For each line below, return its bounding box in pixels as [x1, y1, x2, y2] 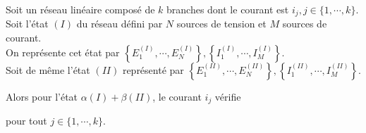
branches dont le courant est [166, 2, 289, 16]
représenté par [122, 62, 184, 77]
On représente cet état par [6, 44, 120, 59]
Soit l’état [6, 16, 49, 31]
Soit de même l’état [6, 62, 90, 77]
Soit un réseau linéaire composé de [6, 2, 155, 16]
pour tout [6, 113, 47, 128]
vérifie [214, 89, 241, 103]
